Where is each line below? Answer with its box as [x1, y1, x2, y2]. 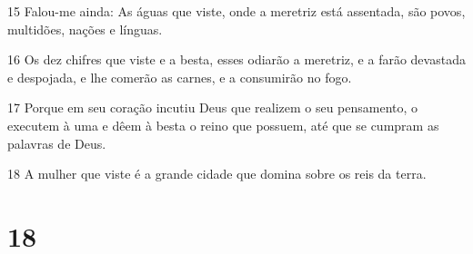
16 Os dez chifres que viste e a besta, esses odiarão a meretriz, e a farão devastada [7, 50, 466, 69]
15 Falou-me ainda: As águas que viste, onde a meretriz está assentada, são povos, [7, 2, 466, 20]
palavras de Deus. [7, 133, 106, 152]
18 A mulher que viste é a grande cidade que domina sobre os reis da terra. [7, 164, 427, 183]
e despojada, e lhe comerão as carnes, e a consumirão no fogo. [7, 67, 352, 86]
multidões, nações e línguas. [7, 19, 163, 38]
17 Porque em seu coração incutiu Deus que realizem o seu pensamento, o [7, 98, 418, 117]
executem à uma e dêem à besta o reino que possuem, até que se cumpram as [7, 115, 439, 134]
